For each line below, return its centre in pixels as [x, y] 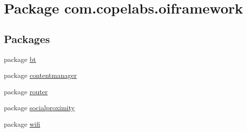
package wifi [22, 124]
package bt [20, 59]
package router [26, 91]
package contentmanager [41, 75]
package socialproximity [39, 108]
